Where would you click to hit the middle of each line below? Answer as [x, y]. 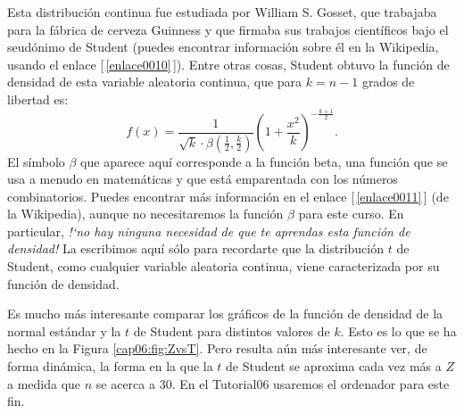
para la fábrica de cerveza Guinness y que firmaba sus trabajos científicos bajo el [228, 29]
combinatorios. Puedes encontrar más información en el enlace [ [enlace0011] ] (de [228, 196]
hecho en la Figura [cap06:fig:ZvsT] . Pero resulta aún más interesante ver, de [217, 348]
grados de [388, 82]
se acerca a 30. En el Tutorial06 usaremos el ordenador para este [273, 383]
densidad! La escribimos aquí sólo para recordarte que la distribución [195, 248]
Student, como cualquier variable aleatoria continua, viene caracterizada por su [224, 266]
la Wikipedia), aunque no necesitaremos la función [145, 214]
